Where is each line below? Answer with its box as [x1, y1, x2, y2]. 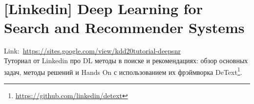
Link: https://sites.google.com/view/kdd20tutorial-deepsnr [4, 46, 181, 56]
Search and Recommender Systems [4, 17, 245, 37]
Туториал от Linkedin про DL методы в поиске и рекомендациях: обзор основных [4, 55, 248, 65]
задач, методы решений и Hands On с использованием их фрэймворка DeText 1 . [4, 65, 242, 77]
